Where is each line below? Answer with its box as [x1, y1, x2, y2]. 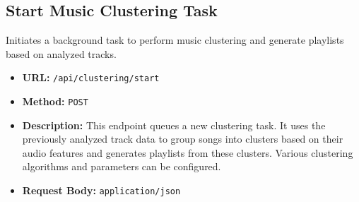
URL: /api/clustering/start [22, 70, 160, 85]
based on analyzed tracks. [6, 46, 117, 61]
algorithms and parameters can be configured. [22, 159, 221, 174]
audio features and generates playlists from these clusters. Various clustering [22, 145, 353, 160]
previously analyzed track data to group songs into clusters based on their [22, 131, 343, 146]
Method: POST [22, 94, 88, 109]
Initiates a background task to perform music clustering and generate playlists [6, 32, 344, 47]
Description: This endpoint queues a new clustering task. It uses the [22, 117, 326, 132]
